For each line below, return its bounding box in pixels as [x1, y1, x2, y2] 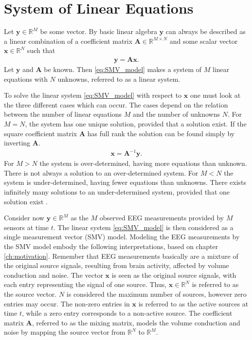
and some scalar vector [169, 36, 238, 46]
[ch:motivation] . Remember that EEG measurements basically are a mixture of [4, 251, 238, 261]
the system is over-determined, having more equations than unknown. [39, 158, 247, 168]
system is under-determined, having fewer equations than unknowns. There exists [4, 177, 247, 187]
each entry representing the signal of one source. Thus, [4, 279, 167, 289]
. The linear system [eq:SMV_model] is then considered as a [53, 222, 234, 232]
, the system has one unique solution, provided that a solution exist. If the [25, 118, 247, 128]
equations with [4, 73, 48, 84]
